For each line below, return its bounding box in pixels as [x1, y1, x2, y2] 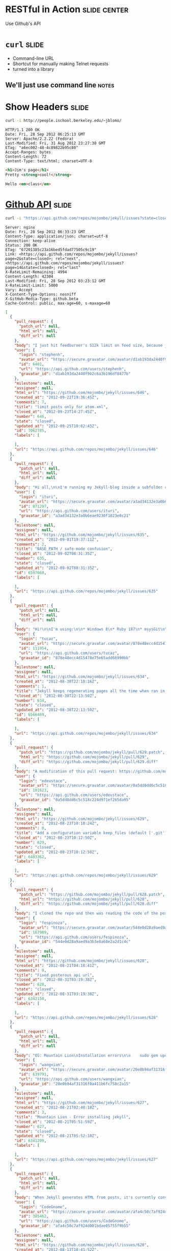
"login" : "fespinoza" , [18, 920, 67, 925]
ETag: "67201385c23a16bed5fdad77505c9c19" [5, 247, 97, 252]
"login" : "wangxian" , [18, 1062, 65, 1067]
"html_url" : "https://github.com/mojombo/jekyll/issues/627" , [14, 1100, 149, 1106]
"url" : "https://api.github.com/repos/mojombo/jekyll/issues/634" [14, 731, 158, 736]
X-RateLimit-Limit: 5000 [5, 283, 58, 288]
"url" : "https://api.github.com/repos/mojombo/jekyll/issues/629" [14, 873, 158, 878]
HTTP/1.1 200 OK [5, 128, 40, 133]
